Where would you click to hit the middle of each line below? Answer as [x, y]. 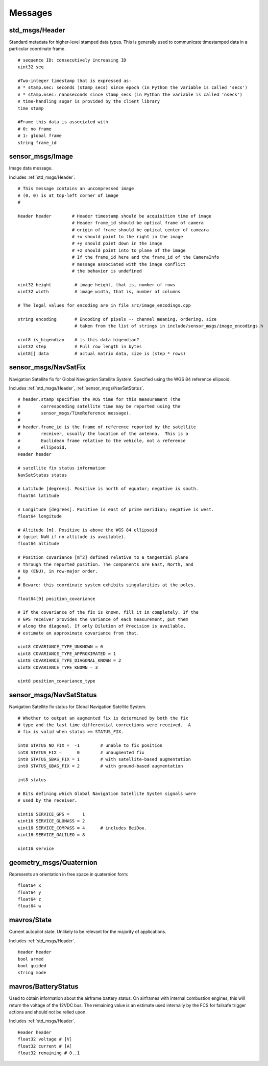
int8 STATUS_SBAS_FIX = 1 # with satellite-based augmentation [104, 759]
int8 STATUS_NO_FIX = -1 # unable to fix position [90, 746]
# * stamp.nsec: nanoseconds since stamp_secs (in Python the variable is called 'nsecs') [130, 94]
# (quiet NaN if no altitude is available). [72, 537]
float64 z [29, 899]
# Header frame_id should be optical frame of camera [138, 223]
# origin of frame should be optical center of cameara [140, 230]
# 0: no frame [35, 129]
